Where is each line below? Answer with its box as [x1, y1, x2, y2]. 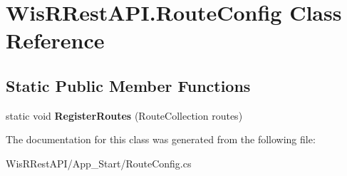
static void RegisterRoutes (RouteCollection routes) [6, 108, 243, 123]
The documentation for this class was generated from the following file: [6, 132, 316, 147]
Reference [6, 26, 105, 55]
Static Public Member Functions [6, 74, 251, 96]
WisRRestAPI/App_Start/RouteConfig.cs [6, 155, 192, 170]
